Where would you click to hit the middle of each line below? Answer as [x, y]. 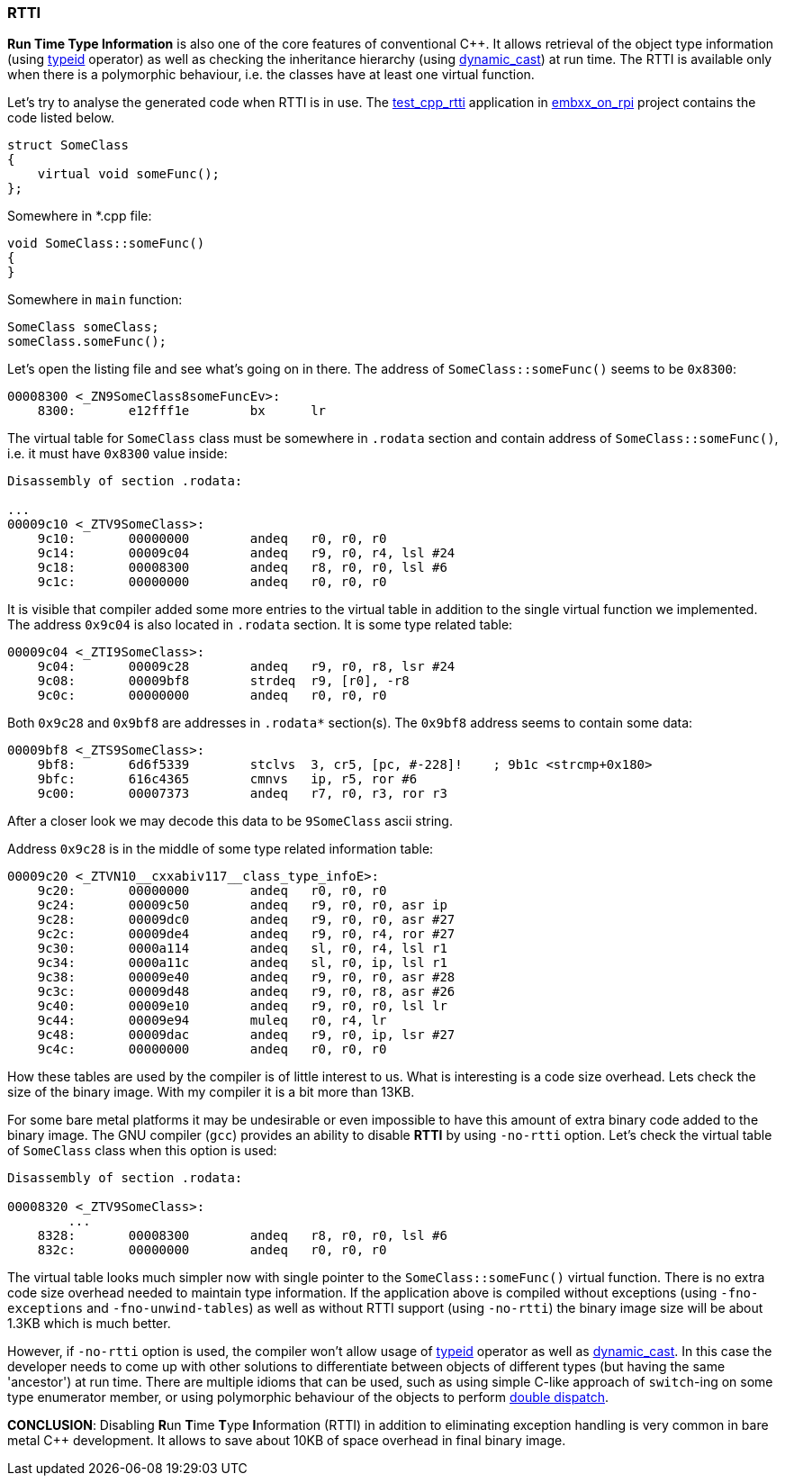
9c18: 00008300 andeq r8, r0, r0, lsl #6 [242, 568]
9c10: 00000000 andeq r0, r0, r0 [212, 539]
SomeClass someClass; [83, 327]
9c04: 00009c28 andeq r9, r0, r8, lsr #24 [246, 667]
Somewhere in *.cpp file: [80, 216]
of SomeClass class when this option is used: [142, 1151]
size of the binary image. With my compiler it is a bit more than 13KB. [211, 1092]
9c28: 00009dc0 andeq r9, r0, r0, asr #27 [246, 920]
